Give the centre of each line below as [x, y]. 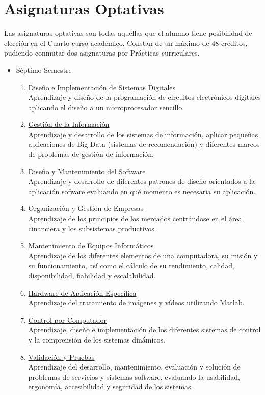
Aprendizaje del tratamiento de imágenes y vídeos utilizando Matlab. [136, 302]
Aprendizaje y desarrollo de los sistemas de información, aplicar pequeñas [143, 134]
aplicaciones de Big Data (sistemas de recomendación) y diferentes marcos [144, 144]
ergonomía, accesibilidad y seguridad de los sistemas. [111, 387]
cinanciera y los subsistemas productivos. [92, 228]
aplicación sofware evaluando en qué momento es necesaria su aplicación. [142, 191]
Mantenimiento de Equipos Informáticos [91, 245]
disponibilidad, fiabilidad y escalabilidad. [92, 275]
